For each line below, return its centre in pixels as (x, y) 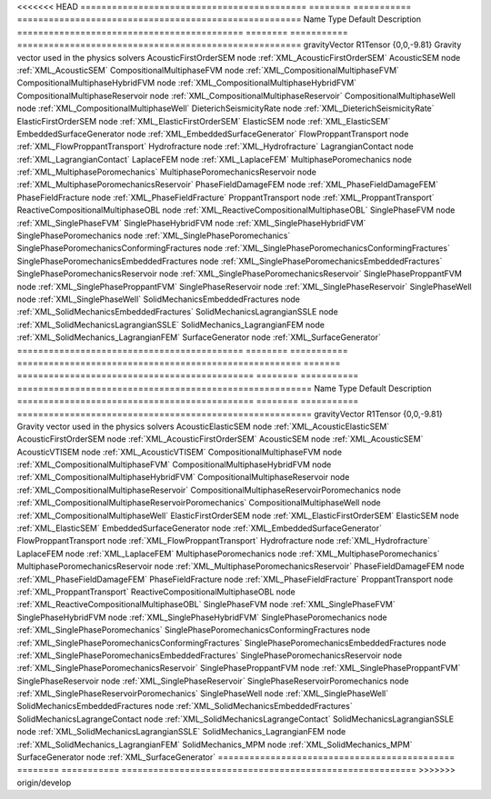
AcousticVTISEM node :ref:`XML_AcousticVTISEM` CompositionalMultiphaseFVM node (180, 452)
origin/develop (44, 783)
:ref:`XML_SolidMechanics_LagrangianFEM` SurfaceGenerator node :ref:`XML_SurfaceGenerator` (199, 337)
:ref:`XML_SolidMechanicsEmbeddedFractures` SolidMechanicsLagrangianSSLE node (177, 312)
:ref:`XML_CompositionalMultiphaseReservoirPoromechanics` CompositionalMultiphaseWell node (199, 503)
